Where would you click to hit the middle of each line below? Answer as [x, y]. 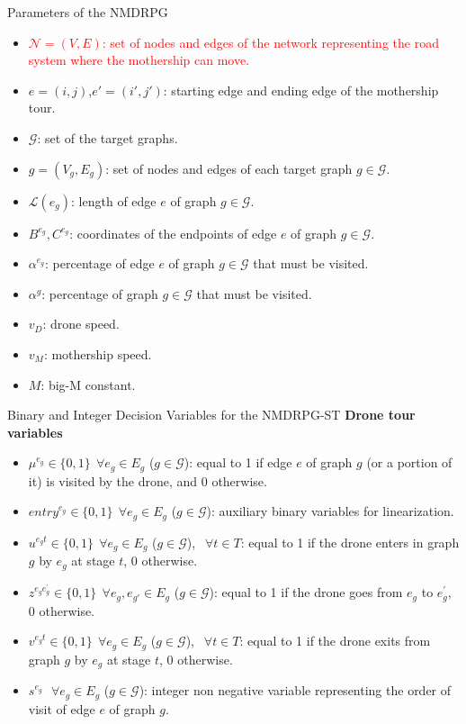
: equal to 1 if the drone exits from [335, 641]
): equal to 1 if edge [238, 462]
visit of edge [62, 708]
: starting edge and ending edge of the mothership [301, 90]
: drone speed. [81, 324]
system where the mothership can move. [139, 60]
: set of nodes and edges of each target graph [229, 168]
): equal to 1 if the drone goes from [306, 592]
